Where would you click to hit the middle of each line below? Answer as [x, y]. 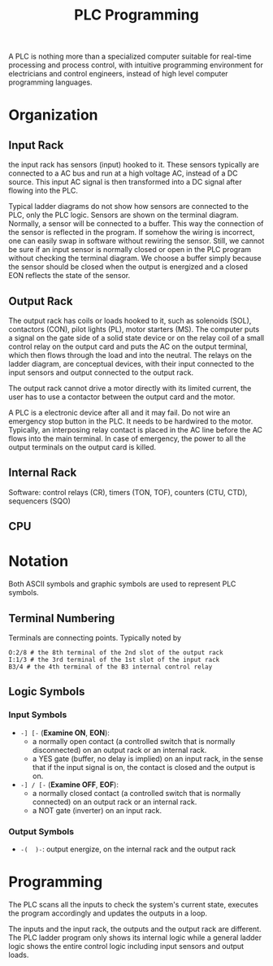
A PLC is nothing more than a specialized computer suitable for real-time [130, 57]
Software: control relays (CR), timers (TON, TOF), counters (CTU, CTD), [128, 492]
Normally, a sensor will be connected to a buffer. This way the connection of [136, 224]
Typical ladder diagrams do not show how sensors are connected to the [129, 207]
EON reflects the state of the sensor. [69, 276]
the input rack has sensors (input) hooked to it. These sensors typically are [134, 165]
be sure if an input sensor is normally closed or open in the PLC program [130, 250]
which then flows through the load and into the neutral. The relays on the [130, 355]
